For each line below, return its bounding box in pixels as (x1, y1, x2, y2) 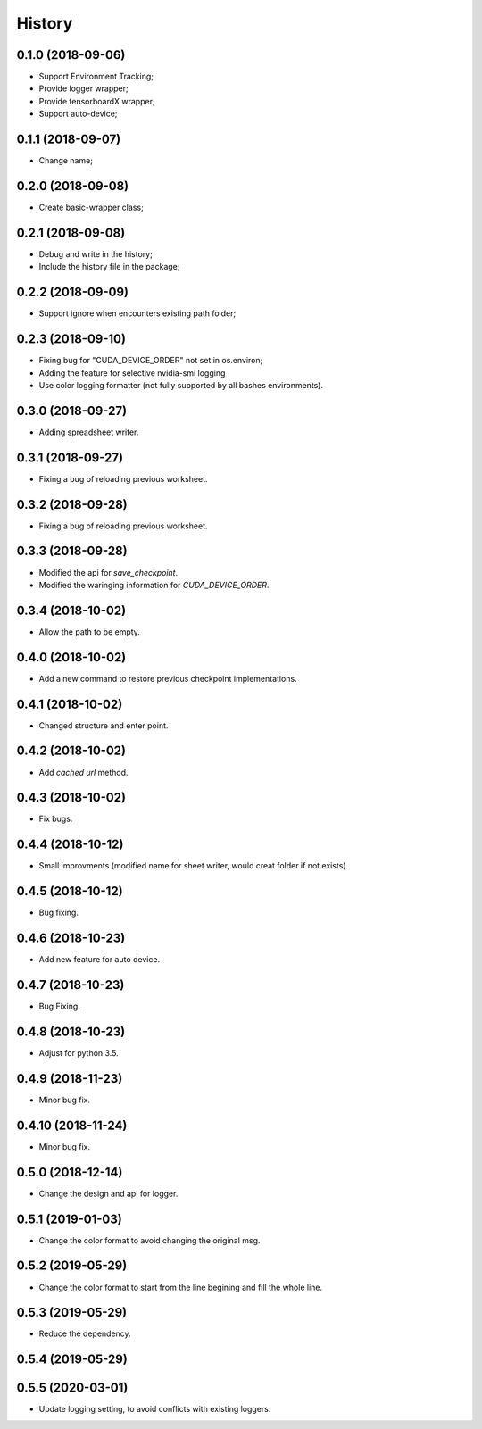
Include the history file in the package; (38, 262, 180, 272)
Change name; (38, 155, 94, 166)
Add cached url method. (38, 767, 129, 777)
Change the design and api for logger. (38, 1188, 179, 1199)
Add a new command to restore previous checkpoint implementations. (38, 673, 298, 684)
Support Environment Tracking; (38, 71, 154, 82)
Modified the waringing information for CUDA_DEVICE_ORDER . (38, 579, 270, 590)
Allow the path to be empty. (38, 626, 140, 637)
